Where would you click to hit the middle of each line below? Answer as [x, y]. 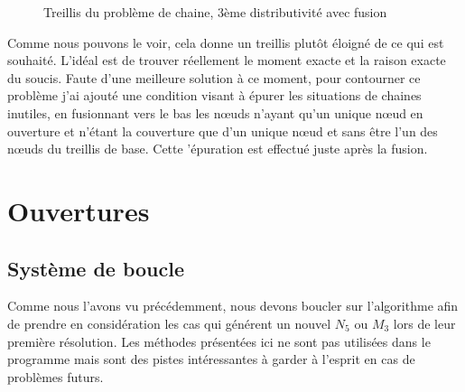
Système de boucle [96, 268]
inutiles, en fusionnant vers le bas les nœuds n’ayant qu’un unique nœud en [215, 112]
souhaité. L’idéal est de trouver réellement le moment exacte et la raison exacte [227, 60]
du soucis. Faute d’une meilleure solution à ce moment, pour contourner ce [214, 77]
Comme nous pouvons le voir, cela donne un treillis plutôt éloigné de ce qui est [226, 42]
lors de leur [424, 323]
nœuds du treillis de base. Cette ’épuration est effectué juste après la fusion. [218, 149]
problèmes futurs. [56, 376]
